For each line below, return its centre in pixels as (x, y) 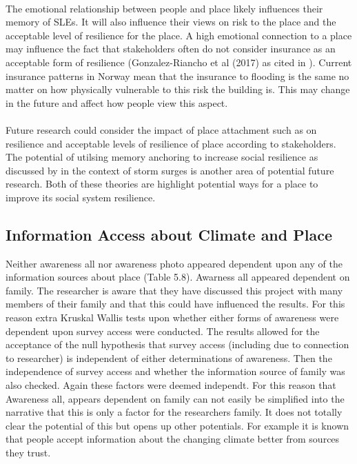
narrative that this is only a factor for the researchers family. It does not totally (174, 412)
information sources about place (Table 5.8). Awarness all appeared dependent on (178, 277)
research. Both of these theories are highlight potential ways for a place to (162, 184)
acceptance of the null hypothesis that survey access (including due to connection (177, 344)
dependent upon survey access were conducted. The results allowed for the (163, 331)
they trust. (28, 453)
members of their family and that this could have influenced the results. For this (175, 304)
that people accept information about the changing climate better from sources (173, 439)
